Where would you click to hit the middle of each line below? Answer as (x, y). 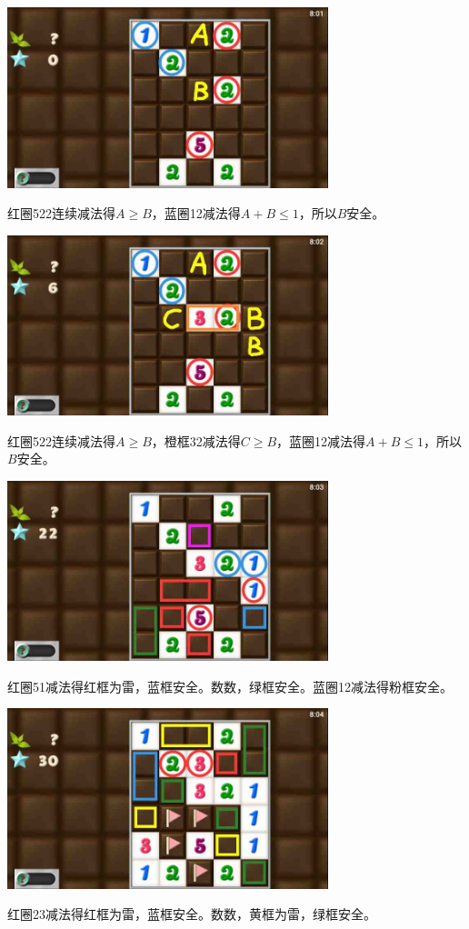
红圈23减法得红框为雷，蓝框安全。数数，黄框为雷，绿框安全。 (192, 914)
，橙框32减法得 (196, 440)
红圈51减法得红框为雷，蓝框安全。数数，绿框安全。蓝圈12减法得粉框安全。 (230, 686)
